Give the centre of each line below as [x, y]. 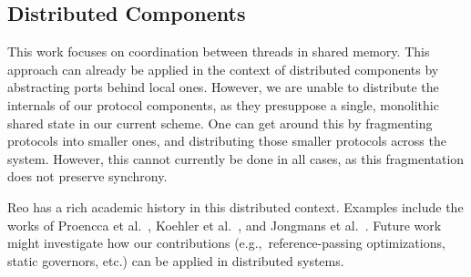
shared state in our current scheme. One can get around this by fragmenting [220, 123]
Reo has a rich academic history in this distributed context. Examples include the [235, 206]
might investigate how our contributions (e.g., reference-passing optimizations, [226, 243]
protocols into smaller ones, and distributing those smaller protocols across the [227, 141]
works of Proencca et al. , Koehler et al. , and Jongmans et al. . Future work [225, 225]
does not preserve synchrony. [87, 176]
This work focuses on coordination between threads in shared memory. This [219, 51]
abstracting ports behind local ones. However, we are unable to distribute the [223, 87]
